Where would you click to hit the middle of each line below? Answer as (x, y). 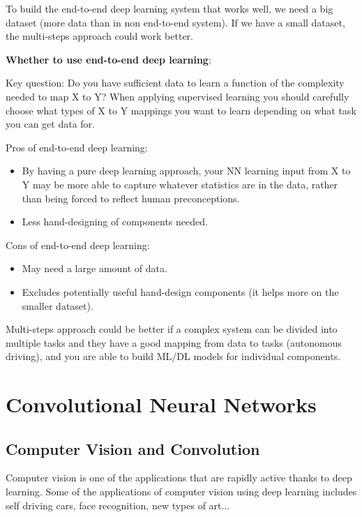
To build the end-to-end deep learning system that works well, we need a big (169, 8)
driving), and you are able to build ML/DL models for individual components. (173, 356)
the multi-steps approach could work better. (99, 36)
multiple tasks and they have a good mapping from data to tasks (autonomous (174, 342)
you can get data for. (50, 124)
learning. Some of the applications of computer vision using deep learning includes (181, 492)
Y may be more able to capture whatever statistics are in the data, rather (180, 184)
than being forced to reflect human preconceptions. (131, 198)
